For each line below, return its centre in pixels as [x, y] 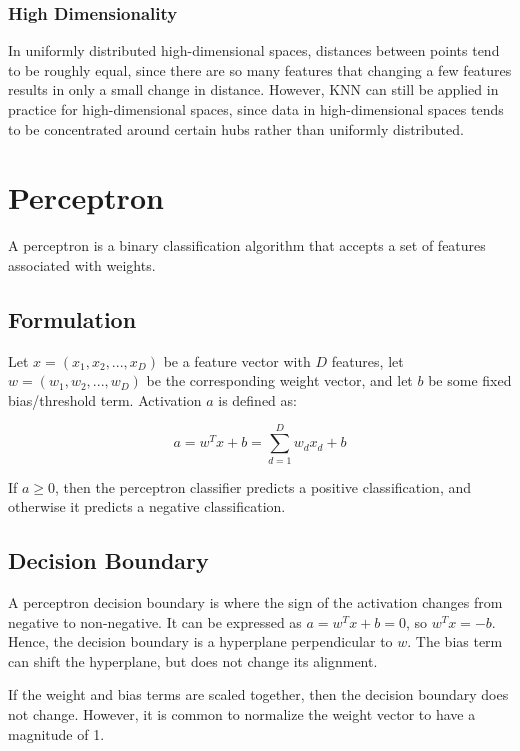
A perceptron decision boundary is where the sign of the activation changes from [255, 602]
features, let [367, 360]
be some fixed [470, 380]
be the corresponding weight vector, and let [279, 380]
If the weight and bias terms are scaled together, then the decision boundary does [258, 694]
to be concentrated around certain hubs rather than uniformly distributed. [236, 128]
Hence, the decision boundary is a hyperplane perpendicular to [200, 641]
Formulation [72, 318]
